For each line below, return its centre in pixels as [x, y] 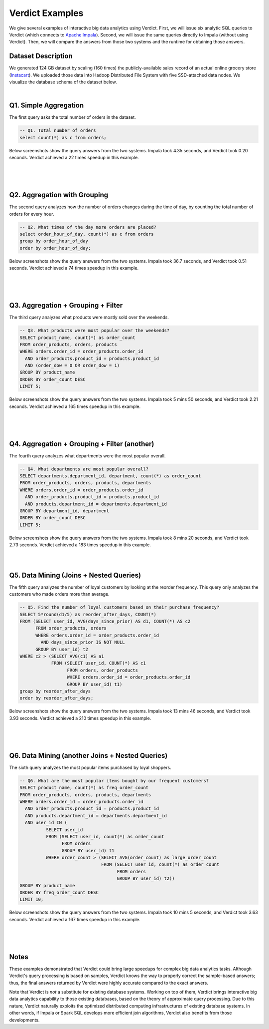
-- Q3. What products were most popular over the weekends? [95, 331]
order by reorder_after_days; [57, 698]
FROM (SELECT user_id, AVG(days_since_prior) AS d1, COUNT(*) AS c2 [105, 621]
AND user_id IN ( [46, 823]
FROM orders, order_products [102, 670]
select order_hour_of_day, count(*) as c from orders [87, 234]
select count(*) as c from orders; [63, 138]
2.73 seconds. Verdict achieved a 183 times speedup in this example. [80, 545]
